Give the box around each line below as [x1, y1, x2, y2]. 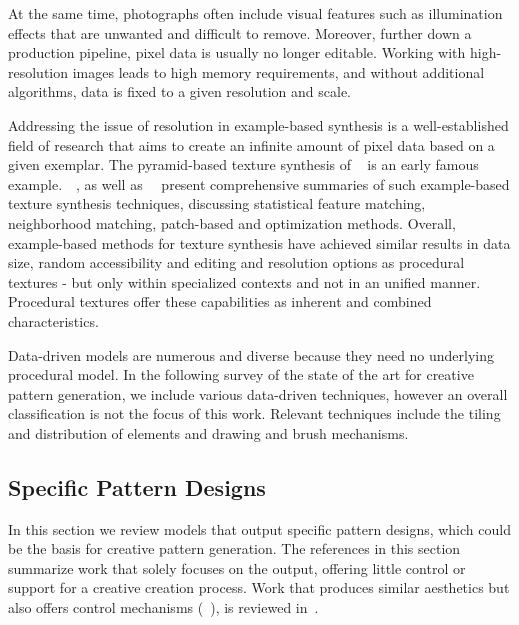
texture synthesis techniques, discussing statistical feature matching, [8, 193, 426, 214]
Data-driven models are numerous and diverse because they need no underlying [8, 344, 495, 365]
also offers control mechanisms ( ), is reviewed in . [8, 597, 319, 618]
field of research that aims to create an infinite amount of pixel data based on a [8, 134, 495, 155]
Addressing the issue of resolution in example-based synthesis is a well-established [8, 114, 509, 135]
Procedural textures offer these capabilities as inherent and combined [8, 291, 432, 312]
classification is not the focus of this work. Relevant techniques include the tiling [8, 403, 501, 424]
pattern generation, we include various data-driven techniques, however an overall [8, 383, 508, 404]
